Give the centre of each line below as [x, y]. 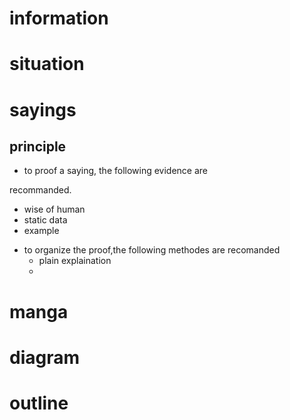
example [41, 231]
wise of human [54, 209]
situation [47, 64]
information [59, 18]
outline [39, 403]
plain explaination [75, 261]
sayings [43, 109]
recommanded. [40, 190]
